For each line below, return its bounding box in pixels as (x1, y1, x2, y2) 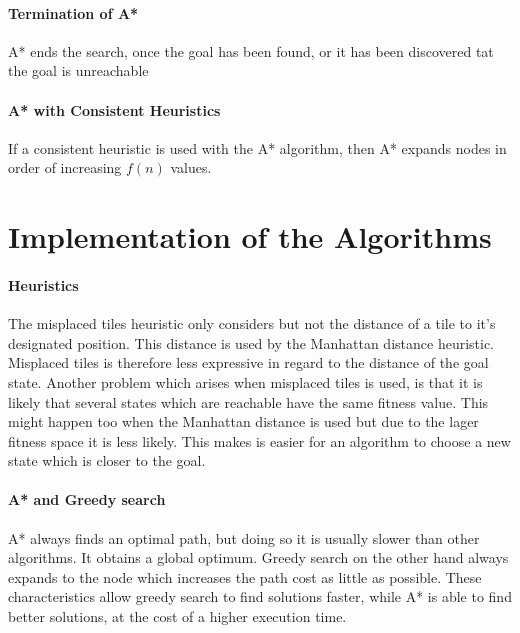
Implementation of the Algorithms (8, 216, 492, 257)
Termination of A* (8, 2, 139, 23)
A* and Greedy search (8, 489, 166, 510)
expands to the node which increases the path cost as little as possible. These (8, 566, 482, 587)
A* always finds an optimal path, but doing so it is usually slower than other (8, 527, 480, 548)
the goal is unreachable (8, 60, 149, 81)
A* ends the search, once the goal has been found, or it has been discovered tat (8, 40, 494, 61)
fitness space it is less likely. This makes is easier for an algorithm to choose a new (8, 430, 511, 451)
